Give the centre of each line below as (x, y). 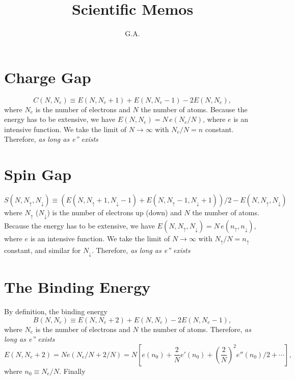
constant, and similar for (43, 250)
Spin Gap (38, 174)
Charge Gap (48, 77)
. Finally (72, 371)
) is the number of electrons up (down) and (114, 212)
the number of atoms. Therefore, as (196, 329)
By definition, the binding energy (56, 311)
